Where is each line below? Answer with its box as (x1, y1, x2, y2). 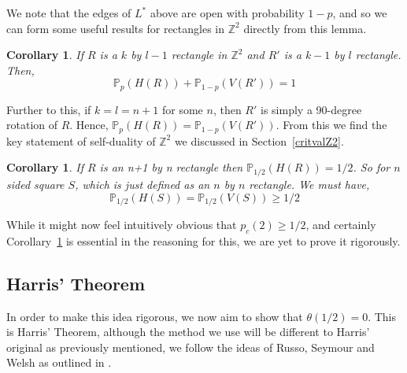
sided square (6, 175, 65, 192)
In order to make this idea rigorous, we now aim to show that (6, 308, 303, 324)
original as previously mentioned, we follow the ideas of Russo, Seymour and (6, 338, 375, 355)
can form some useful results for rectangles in (6, 20, 225, 36)
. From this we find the (276, 116, 387, 133)
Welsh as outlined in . (6, 354, 112, 371)
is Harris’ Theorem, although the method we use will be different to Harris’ (6, 323, 370, 340)
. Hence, (69, 116, 109, 133)
